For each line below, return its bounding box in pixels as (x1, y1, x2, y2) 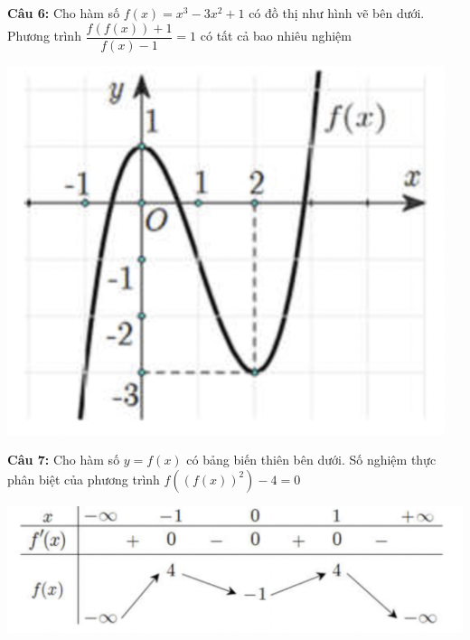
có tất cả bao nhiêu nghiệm (200, 26, 352, 45)
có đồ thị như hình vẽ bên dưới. (249, 4, 425, 22)
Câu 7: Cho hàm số (7, 450, 120, 469)
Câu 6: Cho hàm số (7, 4, 120, 22)
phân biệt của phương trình (7, 469, 160, 488)
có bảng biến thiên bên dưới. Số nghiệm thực (186, 450, 437, 469)
